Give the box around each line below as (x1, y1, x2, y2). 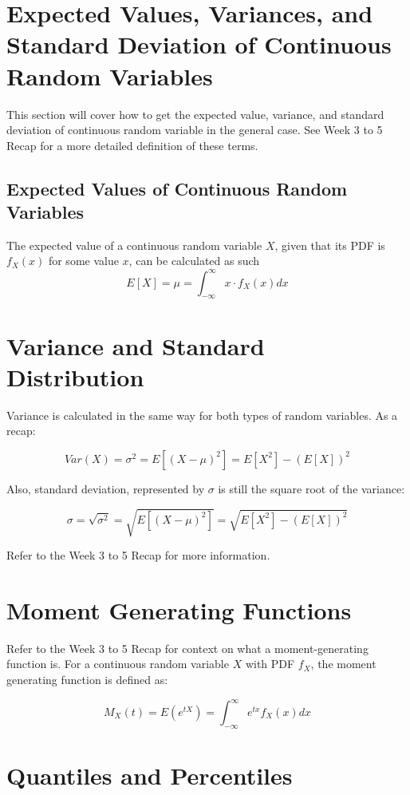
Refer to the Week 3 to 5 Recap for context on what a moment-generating (6, 639, 369, 656)
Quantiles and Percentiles (6, 758, 293, 791)
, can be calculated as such (128, 252, 260, 269)
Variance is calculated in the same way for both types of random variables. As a (6, 406, 398, 423)
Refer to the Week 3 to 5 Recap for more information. (6, 547, 270, 563)
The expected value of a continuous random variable (6, 236, 262, 253)
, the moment (310, 655, 376, 672)
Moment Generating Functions (6, 593, 352, 626)
